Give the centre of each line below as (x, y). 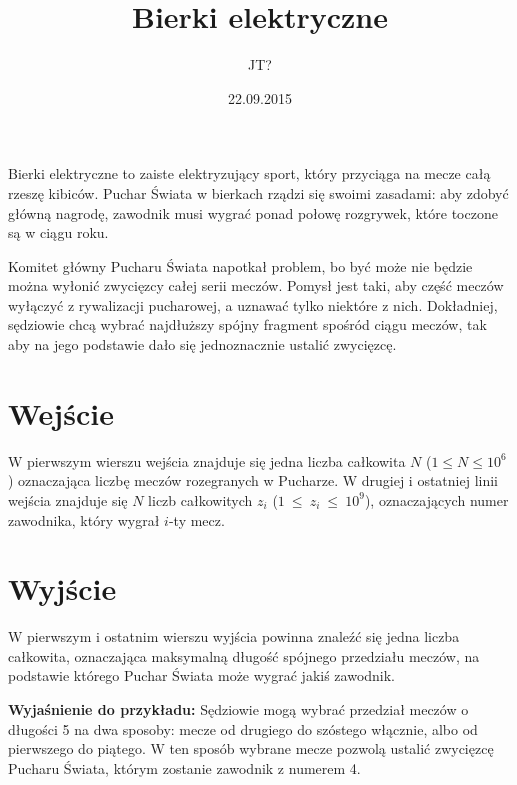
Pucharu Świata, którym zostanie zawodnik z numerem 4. (184, 767)
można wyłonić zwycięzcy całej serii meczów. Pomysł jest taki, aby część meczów (256, 285)
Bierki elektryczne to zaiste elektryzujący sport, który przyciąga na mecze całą (249, 173)
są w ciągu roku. (58, 232)
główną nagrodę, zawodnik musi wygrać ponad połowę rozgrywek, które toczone (253, 212)
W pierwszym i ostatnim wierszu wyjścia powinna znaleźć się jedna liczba (234, 636)
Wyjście (62, 588)
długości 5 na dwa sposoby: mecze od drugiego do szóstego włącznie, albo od (243, 728)
